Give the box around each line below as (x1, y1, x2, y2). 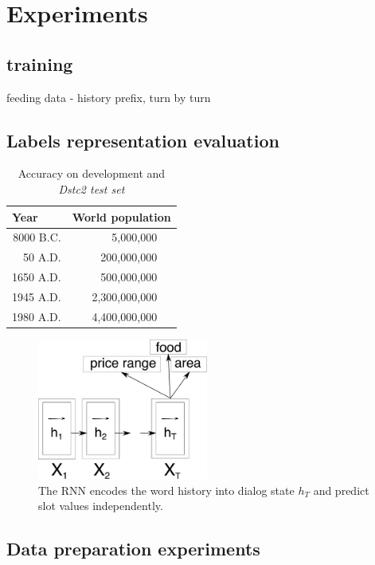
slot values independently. (38, 497, 163, 514)
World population (72, 208, 171, 225)
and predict (313, 481, 369, 498)
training (6, 51, 73, 76)
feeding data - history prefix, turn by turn (6, 88, 211, 105)
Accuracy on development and (18, 165, 166, 182)
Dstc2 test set (58, 180, 125, 197)
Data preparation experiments (6, 536, 260, 561)
